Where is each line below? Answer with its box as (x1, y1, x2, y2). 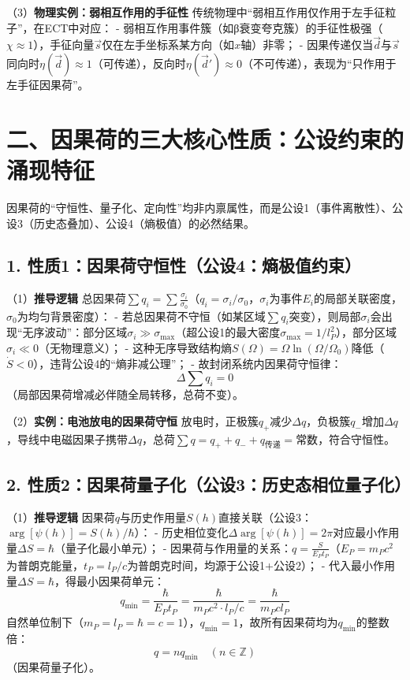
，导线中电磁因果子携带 (6, 430, 128, 447)
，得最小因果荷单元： (54, 572, 165, 589)
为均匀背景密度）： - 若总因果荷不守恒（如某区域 (17, 307, 266, 324)
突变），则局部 (289, 307, 361, 324)
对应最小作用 (333, 524, 400, 541)
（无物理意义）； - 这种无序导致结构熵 (38, 339, 232, 355)
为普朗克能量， (6, 556, 84, 573)
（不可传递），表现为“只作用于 (241, 55, 397, 71)
